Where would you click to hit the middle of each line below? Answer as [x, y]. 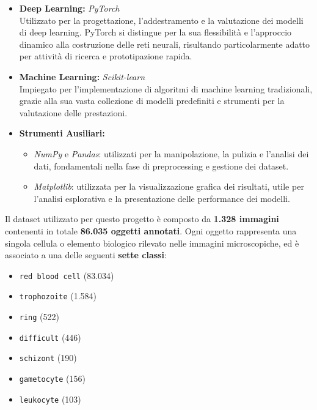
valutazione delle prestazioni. [73, 112]
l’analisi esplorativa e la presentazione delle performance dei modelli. [162, 198]
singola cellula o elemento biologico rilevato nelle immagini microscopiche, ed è [152, 243]
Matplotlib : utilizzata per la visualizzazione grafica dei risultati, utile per [169, 186]
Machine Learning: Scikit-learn [82, 76]
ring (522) [39, 316]
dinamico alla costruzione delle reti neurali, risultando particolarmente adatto [165, 44]
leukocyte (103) [50, 399]
